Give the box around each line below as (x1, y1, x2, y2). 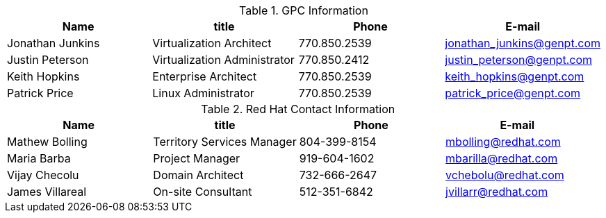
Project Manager (153, 151, 240, 165)
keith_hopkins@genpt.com (445, 69, 584, 83)
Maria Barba (7, 151, 71, 165)
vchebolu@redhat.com (445, 168, 564, 182)
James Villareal (7, 185, 87, 199)
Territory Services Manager (153, 135, 297, 149)
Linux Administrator (152, 86, 254, 100)
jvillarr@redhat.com (445, 185, 548, 199)
